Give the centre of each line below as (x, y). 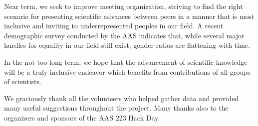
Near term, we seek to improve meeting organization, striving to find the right (124, 6)
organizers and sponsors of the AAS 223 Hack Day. (82, 117)
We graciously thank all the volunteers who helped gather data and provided (122, 98)
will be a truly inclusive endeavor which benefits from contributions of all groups (127, 71)
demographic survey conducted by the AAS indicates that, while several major (124, 35)
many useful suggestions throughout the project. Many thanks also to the (116, 108)
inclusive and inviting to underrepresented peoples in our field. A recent (114, 26)
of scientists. (23, 81)
